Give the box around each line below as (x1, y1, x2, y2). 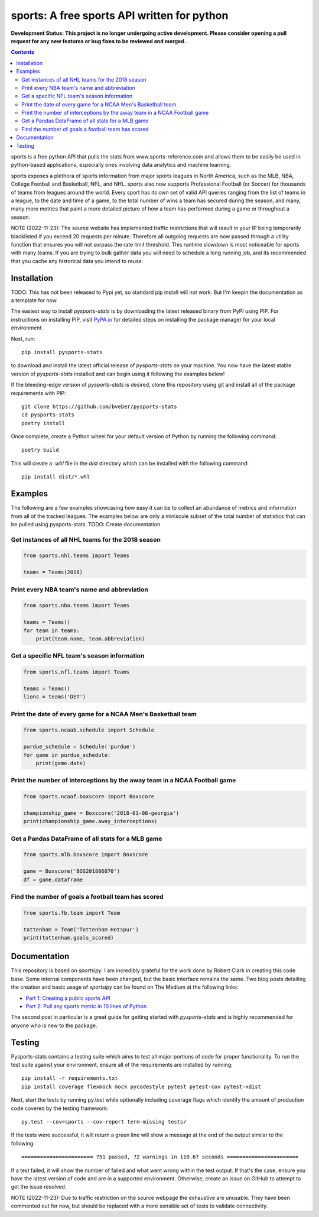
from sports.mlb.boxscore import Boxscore (23, 852, 148, 858)
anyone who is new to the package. (11, 1022, 97, 1029)
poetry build (21, 446, 59, 454)
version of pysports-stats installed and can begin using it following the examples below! (11, 370, 225, 377)
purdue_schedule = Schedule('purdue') (23, 743, 136, 750)
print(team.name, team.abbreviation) (35, 635, 145, 642)
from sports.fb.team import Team (23, 909, 121, 916)
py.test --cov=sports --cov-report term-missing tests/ (21, 1118, 187, 1125)
